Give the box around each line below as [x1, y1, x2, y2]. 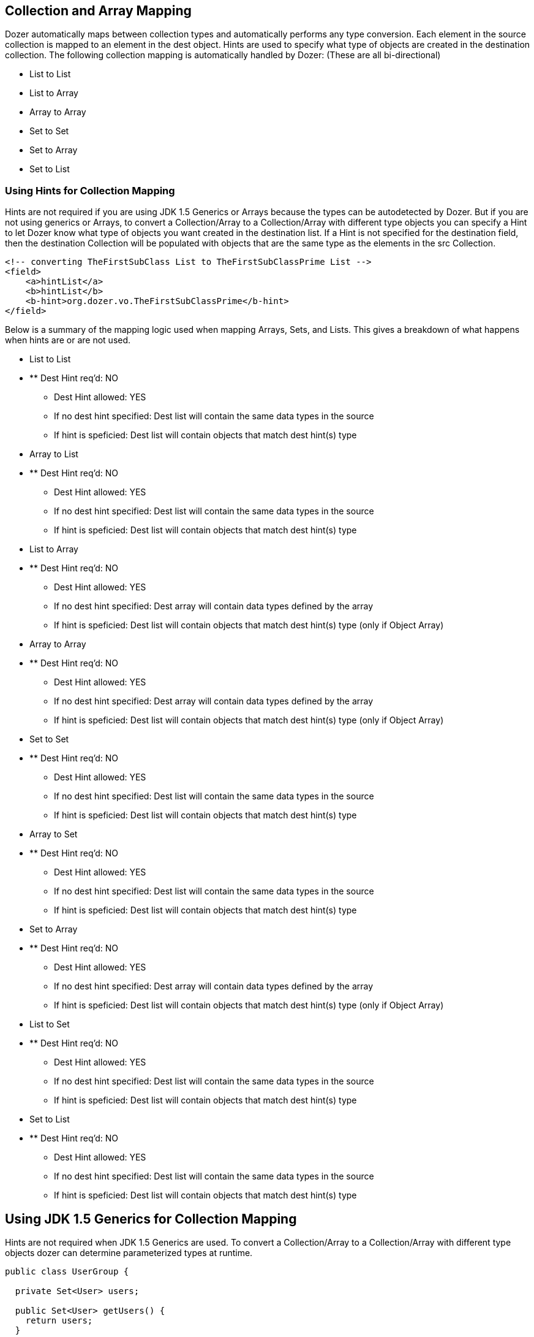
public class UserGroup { [5, 1267, 129, 1277]
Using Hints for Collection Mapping [5, 184, 175, 197]
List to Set [29, 1019, 70, 1030]
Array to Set [29, 829, 78, 840]
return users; [25, 1316, 93, 1326]
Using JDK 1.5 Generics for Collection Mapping [5, 1211, 297, 1227]
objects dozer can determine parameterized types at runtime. [5, 1247, 253, 1259]
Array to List [29, 449, 78, 460]
